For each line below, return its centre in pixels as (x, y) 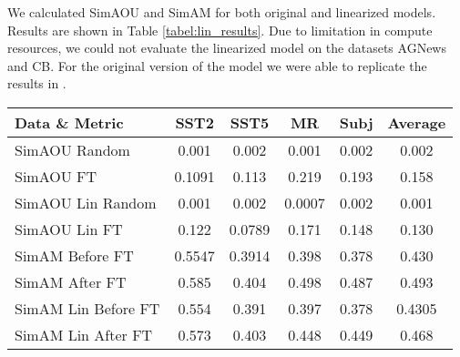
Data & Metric (69, 122)
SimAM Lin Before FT (87, 308)
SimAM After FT (71, 281)
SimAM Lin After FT (84, 334)
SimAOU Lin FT (69, 229)
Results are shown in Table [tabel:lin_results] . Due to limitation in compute (220, 30)
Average (417, 122)
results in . (37, 83)
